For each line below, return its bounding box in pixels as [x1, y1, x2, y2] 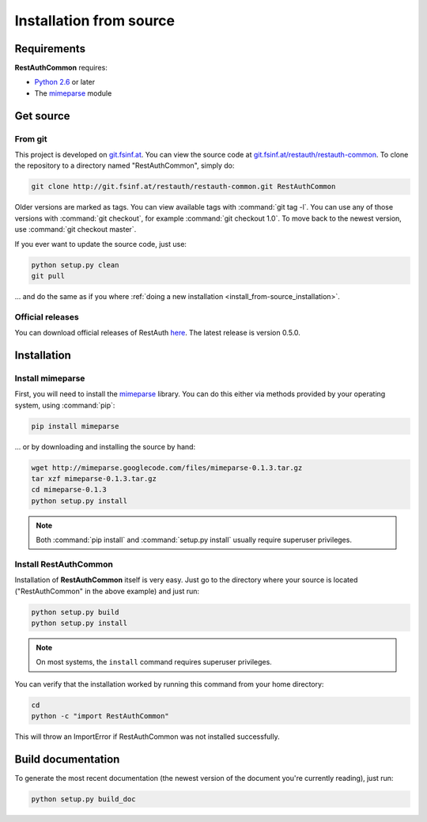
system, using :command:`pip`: [14, 400, 115, 410]
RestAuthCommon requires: [14, 63, 108, 73]
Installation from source [14, 12, 176, 29]
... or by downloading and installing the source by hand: [14, 441, 196, 451]
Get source [14, 109, 70, 123]
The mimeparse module [34, 88, 112, 98]
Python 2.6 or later [34, 78, 96, 87]
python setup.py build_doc [31, 795, 136, 803]
